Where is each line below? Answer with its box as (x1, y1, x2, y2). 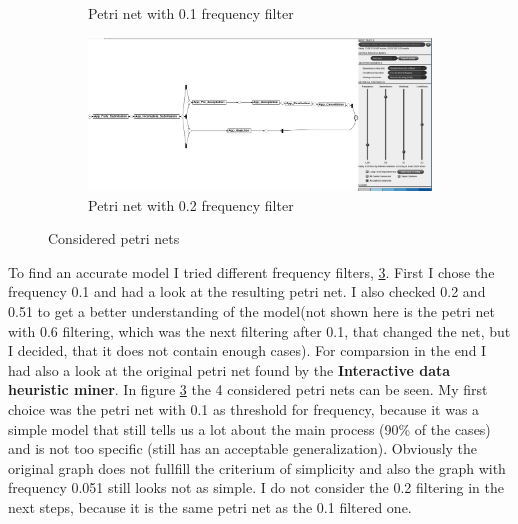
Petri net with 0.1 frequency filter (88, 3, 294, 23)
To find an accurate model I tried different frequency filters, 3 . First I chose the (8, 261, 495, 282)
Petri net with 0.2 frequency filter (88, 194, 294, 215)
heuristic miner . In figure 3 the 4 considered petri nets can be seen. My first (8, 379, 488, 400)
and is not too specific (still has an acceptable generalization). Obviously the (8, 438, 478, 459)
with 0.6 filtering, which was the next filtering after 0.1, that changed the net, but (8, 320, 511, 341)
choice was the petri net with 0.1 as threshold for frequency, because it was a (8, 399, 480, 420)
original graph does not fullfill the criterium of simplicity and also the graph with (8, 457, 506, 478)
